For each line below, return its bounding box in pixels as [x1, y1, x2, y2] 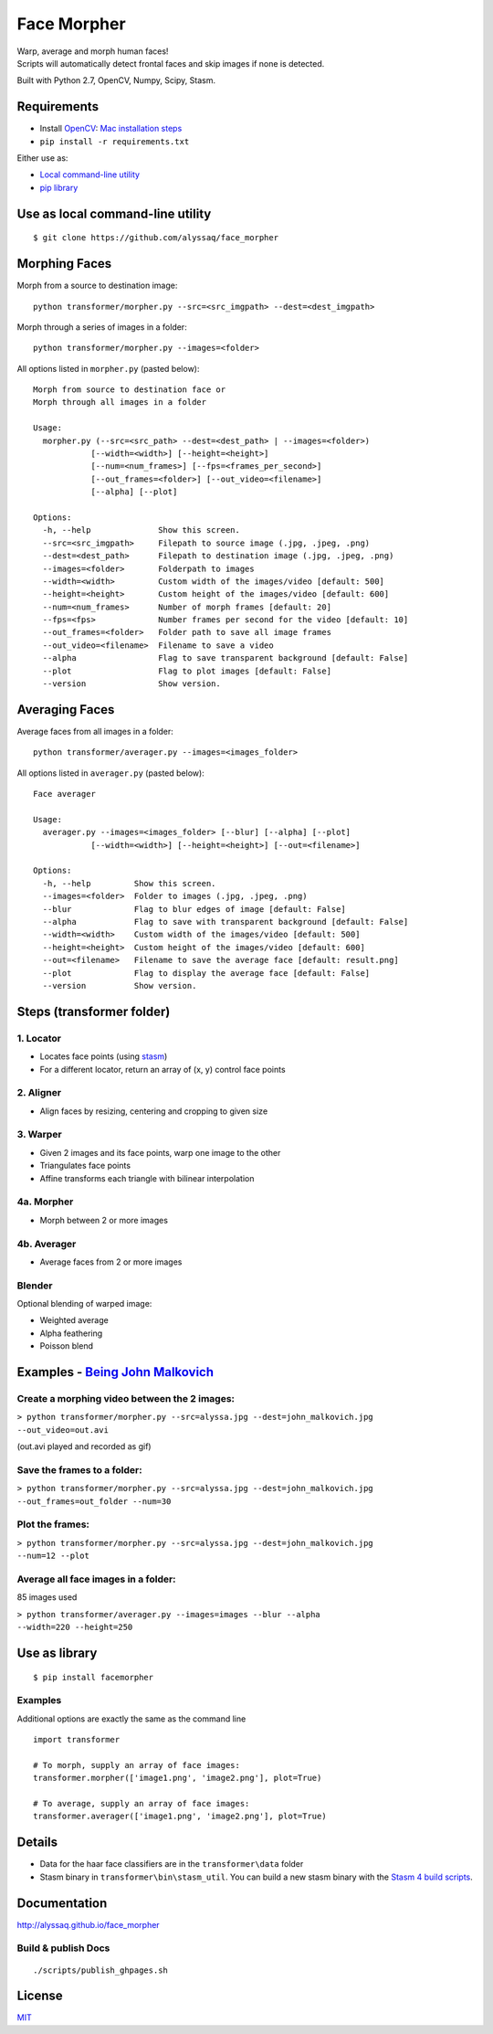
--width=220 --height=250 [16, 1622, 133, 1633]
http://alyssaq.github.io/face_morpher [16, 1919, 160, 1930]
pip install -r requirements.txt [39, 136, 190, 146]
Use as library [16, 1645, 98, 1660]
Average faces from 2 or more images [39, 1256, 183, 1267]
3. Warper [16, 1128, 63, 1141]
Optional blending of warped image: [16, 1298, 152, 1309]
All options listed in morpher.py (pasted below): [16, 363, 200, 374]
